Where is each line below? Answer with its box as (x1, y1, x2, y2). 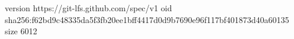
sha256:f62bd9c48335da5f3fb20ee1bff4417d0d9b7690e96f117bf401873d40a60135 (5, 13, 289, 25)
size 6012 (5, 25, 37, 37)
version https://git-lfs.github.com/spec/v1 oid (5, 2, 172, 14)
